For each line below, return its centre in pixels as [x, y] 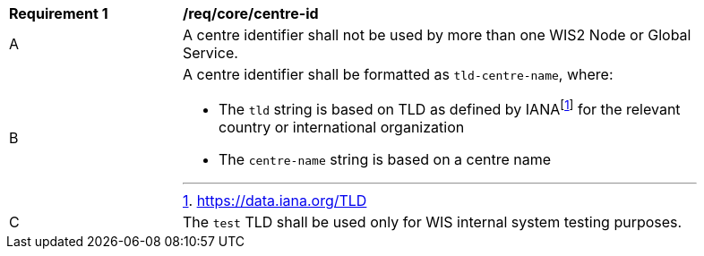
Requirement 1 [59, 13]
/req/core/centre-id [251, 13]
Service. [210, 53]
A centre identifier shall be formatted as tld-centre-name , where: [398, 74]
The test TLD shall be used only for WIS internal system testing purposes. [433, 222]
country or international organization [342, 128]
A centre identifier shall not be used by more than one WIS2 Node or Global [437, 35]
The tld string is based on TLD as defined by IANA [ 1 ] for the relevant [450, 108]
